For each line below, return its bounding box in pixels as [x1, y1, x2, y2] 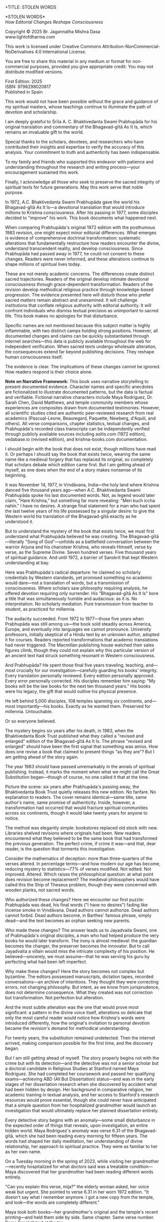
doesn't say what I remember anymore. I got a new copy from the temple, [5, 1194, 154, 1200]
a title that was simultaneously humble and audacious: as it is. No [5, 596, 138, 601]
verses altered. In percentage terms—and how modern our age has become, [5, 861, 161, 867]
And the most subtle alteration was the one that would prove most [5, 1004, 139, 1010]
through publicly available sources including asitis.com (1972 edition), [5, 431, 146, 437]
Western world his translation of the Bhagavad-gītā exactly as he [5, 513, 137, 519]
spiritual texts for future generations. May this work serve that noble [5, 184, 143, 190]
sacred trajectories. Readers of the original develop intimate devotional [5, 276, 149, 282]
